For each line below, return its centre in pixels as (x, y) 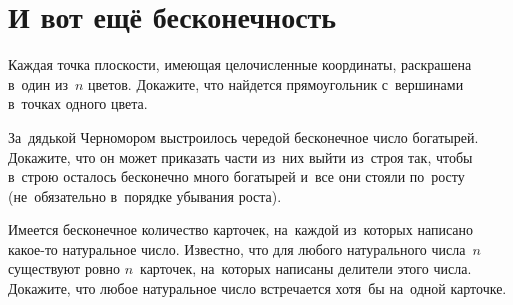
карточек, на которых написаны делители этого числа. (306, 268)
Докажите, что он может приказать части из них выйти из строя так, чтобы (240, 156)
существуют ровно (64, 268)
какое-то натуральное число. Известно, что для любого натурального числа (237, 248)
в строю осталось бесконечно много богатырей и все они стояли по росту (236, 176)
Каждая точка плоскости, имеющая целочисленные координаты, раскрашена (240, 64)
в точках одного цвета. (78, 103)
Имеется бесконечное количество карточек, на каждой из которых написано (241, 229)
